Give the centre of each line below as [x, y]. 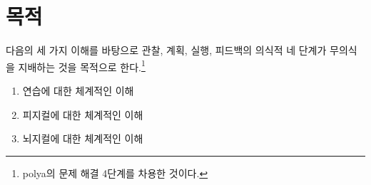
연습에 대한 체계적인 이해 [78, 90]
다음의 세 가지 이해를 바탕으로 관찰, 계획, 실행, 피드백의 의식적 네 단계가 [166, 50]
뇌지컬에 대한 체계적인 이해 [83, 138]
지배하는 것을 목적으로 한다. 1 [82, 65]
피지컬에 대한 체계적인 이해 [83, 114]
